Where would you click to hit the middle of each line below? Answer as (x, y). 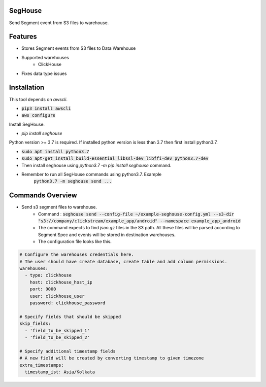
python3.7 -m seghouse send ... (73, 181)
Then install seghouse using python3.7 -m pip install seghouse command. (97, 165)
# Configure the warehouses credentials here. (77, 255)
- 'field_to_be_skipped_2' (57, 337)
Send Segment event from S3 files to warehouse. (59, 23)
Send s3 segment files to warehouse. (59, 207)
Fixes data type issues (44, 73)
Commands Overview (43, 195)
